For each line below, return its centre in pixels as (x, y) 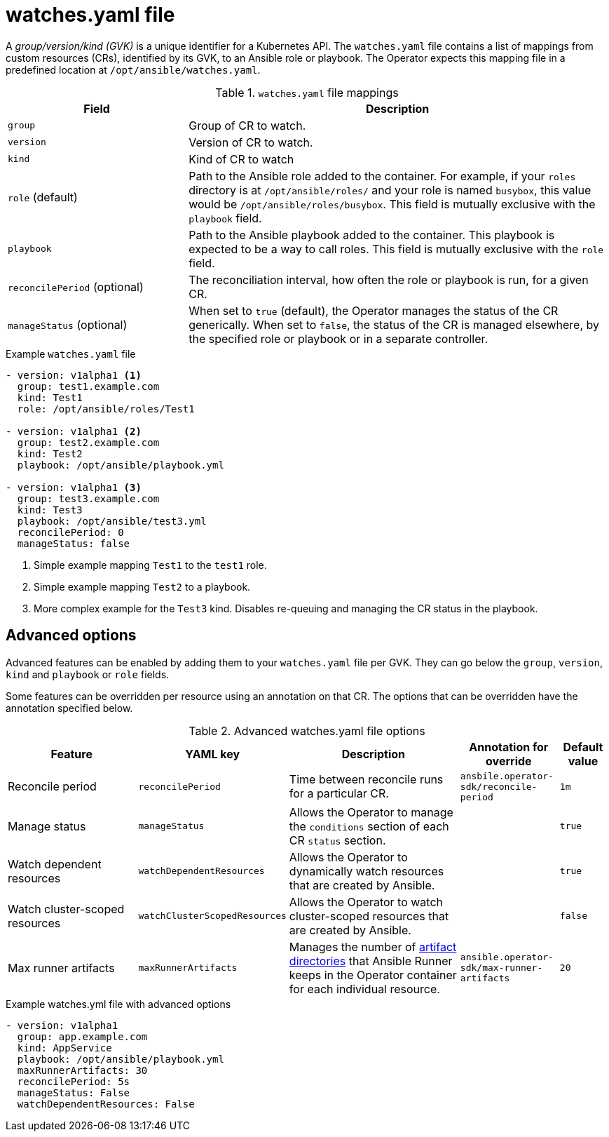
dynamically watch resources (367, 871)
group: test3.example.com (88, 498)
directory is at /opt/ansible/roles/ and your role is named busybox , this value (390, 190)
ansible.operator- (507, 957)
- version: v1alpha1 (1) (74, 375)
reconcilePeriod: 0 (70, 532)
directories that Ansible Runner (371, 961)
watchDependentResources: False (106, 1104)
